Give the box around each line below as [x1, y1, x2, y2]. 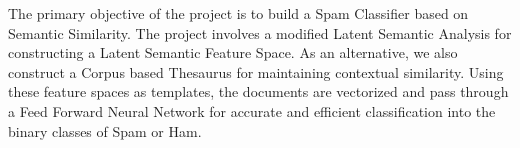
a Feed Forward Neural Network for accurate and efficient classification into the [8, 100, 496, 121]
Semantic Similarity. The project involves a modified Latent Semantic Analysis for [8, 22, 512, 43]
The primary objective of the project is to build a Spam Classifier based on [8, 3, 469, 23]
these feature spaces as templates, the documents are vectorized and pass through [8, 81, 509, 102]
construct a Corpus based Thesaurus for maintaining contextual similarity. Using [8, 61, 504, 82]
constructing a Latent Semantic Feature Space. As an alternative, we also [8, 42, 458, 63]
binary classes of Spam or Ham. [8, 120, 202, 141]
